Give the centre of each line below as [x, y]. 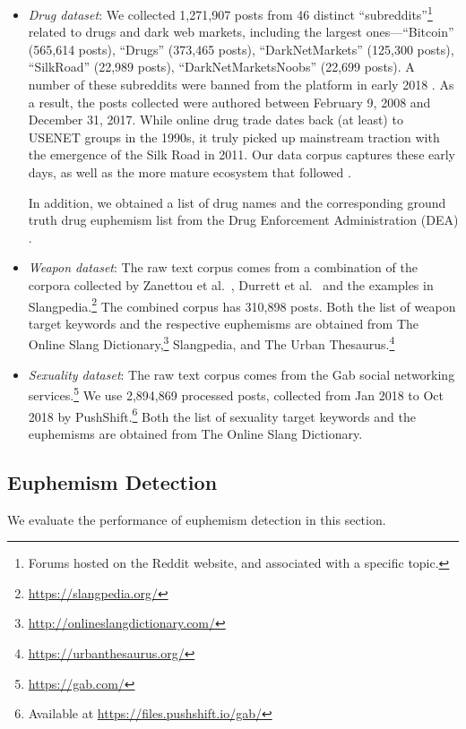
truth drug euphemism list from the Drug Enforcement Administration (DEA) [243, 220]
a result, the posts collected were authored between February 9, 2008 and [229, 102]
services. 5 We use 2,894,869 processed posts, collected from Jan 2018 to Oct [236, 394]
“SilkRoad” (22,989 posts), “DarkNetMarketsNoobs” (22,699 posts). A [221, 67]
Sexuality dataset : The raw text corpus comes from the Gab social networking [242, 374]
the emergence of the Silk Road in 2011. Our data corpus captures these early [242, 154]
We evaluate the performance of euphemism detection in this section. [197, 519]
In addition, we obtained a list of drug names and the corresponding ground [237, 202]
